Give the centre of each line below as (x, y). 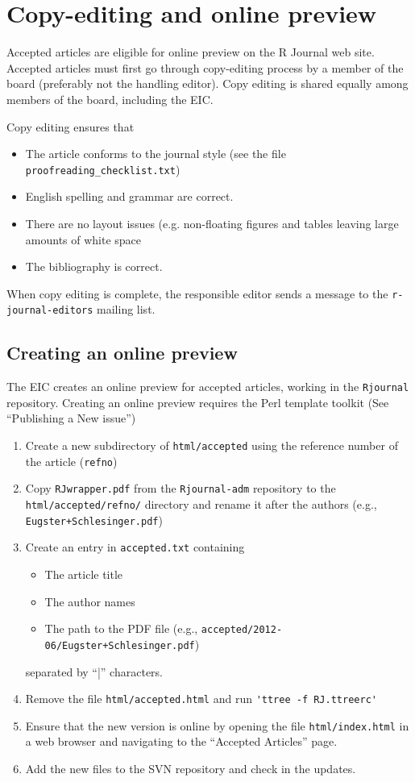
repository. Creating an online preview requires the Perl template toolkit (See (198, 402)
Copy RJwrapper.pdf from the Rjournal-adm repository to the (181, 488)
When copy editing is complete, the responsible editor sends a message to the (197, 293)
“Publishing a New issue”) (71, 418)
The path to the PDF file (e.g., (121, 628)
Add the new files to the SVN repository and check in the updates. (191, 769)
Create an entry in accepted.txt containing (135, 547)
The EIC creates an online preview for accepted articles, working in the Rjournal (208, 387)
